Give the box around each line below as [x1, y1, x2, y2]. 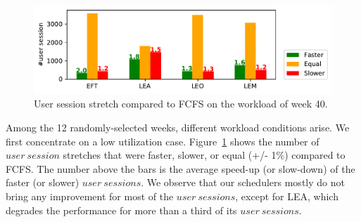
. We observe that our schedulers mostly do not [141, 175, 345, 190]
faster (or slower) [6, 175, 80, 190]
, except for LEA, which [235, 189, 338, 204]
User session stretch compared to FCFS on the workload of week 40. [34, 96, 328, 111]
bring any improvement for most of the [6, 189, 174, 204]
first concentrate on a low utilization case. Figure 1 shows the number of [6, 133, 319, 148]
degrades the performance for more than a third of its [6, 202, 237, 217]
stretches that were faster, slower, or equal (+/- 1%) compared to [63, 148, 346, 162]
